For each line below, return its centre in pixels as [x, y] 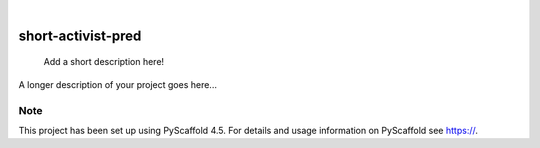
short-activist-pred [80, 35]
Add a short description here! [104, 62]
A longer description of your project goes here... [117, 84]
